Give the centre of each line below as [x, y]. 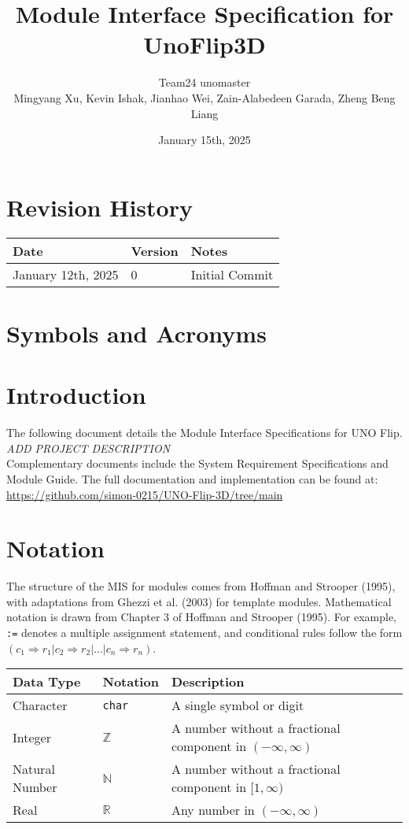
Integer [32, 737]
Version [155, 250]
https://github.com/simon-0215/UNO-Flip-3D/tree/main [145, 494]
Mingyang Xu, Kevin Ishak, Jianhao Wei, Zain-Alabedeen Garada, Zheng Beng [204, 97]
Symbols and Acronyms [136, 333]
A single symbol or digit [238, 705]
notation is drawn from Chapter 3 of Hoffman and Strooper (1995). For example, [201, 617]
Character [40, 705]
